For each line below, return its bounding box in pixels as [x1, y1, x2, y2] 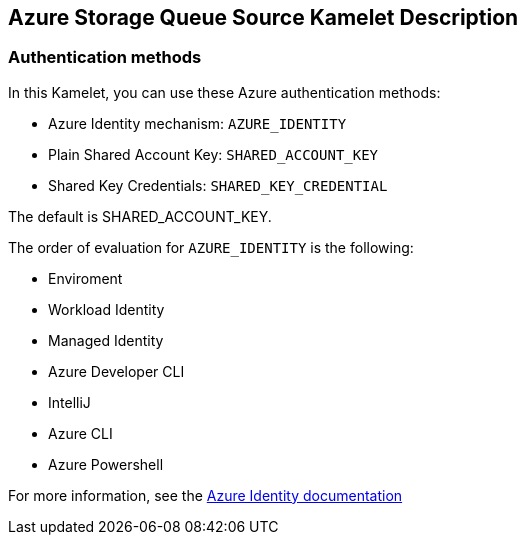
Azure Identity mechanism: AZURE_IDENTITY [48, 114, 347, 132]
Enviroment [48, 269, 123, 287]
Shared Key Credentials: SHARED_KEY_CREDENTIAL [48, 176, 388, 194]
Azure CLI [48, 424, 113, 442]
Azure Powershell [48, 455, 164, 473]
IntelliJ [48, 393, 91, 411]
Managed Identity [48, 331, 164, 349]
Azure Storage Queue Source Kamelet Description [8, 5, 519, 30]
